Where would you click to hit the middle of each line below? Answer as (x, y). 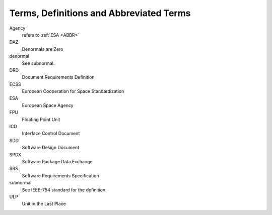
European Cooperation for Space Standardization (73, 91)
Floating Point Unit (41, 119)
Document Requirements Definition (58, 77)
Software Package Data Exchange (57, 161)
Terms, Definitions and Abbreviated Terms (100, 13)
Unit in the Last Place (44, 204)
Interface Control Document (51, 134)
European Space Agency (48, 105)
